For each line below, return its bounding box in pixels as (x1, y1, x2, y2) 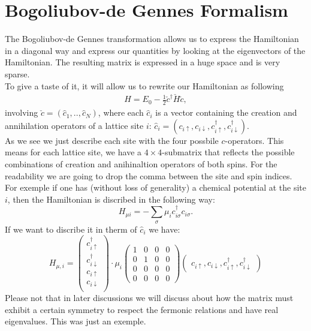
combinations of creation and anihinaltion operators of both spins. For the (5, 157, 277, 170)
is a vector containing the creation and (155, 106, 297, 119)
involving (5, 106, 38, 119)
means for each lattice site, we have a (5, 146, 142, 158)
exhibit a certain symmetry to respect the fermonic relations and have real (5, 303, 279, 315)
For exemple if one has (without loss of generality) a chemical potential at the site (5, 181, 306, 194)
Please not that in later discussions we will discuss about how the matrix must (5, 291, 294, 304)
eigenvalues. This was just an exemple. (5, 315, 146, 327)
